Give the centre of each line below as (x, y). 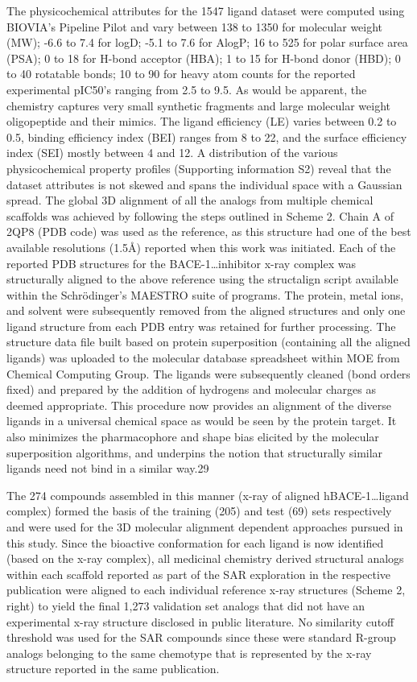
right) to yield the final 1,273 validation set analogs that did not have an (186, 605)
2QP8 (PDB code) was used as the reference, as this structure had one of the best (209, 231)
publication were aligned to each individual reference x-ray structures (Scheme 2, (206, 590)
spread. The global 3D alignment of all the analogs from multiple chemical (190, 200)
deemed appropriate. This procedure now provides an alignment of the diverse (199, 405)
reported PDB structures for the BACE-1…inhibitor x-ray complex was (181, 263)
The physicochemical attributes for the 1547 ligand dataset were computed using (206, 10)
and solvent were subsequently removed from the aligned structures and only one (206, 310)
